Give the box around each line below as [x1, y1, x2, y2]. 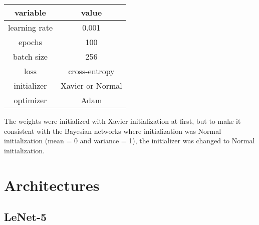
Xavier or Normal [61, 80, 122, 91]
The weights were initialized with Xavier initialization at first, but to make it [4, 116, 241, 126]
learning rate [8, 22, 53, 33]
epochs [19, 36, 42, 48]
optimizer [14, 94, 47, 106]
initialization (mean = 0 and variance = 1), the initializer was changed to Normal [4, 135, 255, 146]
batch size [13, 51, 48, 62]
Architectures [4, 174, 100, 195]
